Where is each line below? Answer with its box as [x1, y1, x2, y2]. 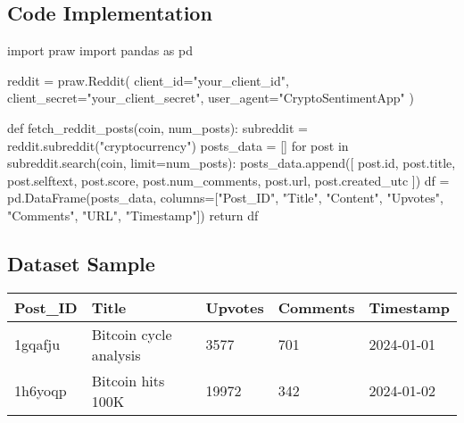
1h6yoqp [14, 380, 67, 402]
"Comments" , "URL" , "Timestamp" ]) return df [7, 205, 259, 224]
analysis [91, 344, 141, 365]
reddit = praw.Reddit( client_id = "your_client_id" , [7, 70, 289, 89]
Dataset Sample [7, 249, 155, 277]
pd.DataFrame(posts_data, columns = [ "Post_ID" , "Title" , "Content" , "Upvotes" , [7, 188, 443, 207]
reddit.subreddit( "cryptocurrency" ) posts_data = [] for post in [7, 136, 349, 154]
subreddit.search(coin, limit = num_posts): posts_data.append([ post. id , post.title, [7, 153, 456, 172]
